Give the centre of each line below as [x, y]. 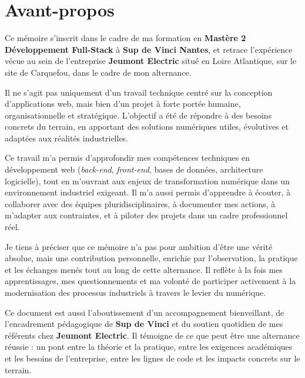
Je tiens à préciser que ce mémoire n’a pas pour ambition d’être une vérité [139, 246]
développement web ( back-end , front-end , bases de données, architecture [134, 169]
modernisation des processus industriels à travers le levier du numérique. [135, 292]
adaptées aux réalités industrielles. [66, 138]
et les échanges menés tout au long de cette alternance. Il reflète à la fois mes [144, 269]
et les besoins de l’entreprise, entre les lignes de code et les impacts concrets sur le [152, 358]
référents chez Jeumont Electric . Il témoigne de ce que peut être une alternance [152, 335]
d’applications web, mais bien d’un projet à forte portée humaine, [123, 104]
